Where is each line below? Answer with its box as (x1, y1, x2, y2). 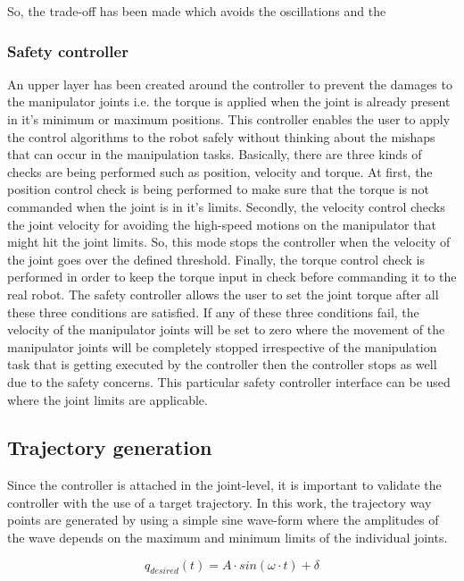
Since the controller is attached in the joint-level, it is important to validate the (7, 476, 442, 494)
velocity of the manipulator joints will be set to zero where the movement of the (7, 320, 445, 339)
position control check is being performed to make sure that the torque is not (7, 180, 429, 198)
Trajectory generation (7, 434, 212, 461)
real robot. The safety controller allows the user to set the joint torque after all (7, 284, 439, 303)
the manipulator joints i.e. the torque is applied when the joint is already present (7, 92, 451, 111)
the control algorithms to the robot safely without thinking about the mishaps (7, 127, 435, 146)
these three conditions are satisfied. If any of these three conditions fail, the (7, 302, 419, 321)
